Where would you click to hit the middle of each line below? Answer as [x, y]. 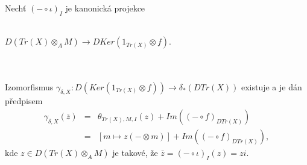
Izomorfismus [29, 86]
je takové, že [135, 153]
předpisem [24, 101]
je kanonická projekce [105, 8]
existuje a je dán [271, 86]
